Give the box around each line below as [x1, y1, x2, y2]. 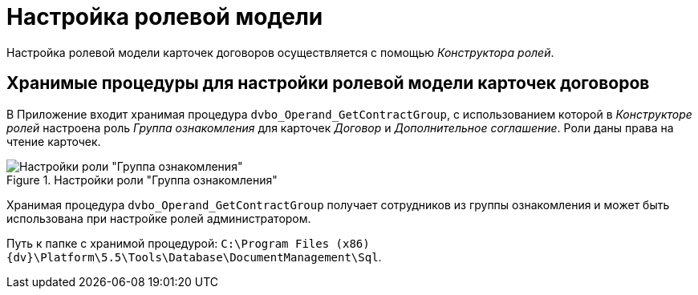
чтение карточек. [6, 134, 101, 148]
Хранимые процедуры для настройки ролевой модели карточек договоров [6, 73, 650, 94]
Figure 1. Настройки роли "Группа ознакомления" [6, 172, 278, 187]
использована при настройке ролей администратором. [6, 211, 311, 225]
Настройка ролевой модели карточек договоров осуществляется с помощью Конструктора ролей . [6, 45, 554, 59]
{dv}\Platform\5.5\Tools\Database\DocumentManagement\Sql [6, 250, 379, 264]
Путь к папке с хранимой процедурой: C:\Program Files [6, 236, 330, 250]
